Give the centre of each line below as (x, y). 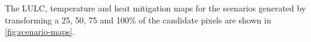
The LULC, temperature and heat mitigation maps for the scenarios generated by (155, 8)
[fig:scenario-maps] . (40, 31)
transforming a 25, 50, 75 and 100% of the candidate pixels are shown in (138, 19)
